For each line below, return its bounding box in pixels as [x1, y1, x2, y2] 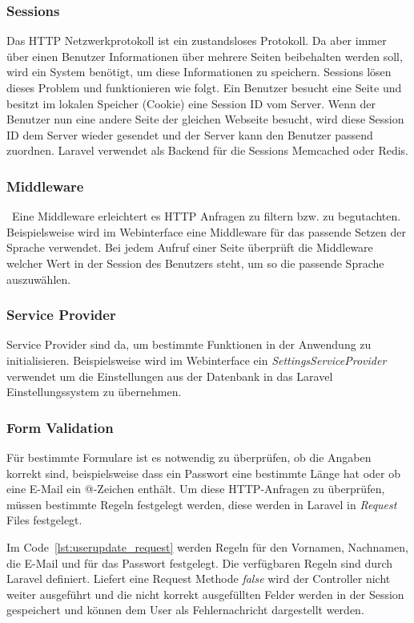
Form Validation [6, 417, 114, 437]
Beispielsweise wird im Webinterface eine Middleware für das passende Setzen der [6, 223, 406, 240]
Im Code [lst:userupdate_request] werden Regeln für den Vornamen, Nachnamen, [6, 538, 408, 555]
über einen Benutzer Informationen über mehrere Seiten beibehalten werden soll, [6, 47, 403, 64]
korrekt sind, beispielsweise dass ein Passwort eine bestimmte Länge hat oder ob [6, 464, 400, 481]
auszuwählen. [6, 270, 71, 287]
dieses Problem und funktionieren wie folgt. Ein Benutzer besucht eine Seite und [6, 79, 402, 95]
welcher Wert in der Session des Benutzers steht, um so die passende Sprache [6, 254, 384, 271]
